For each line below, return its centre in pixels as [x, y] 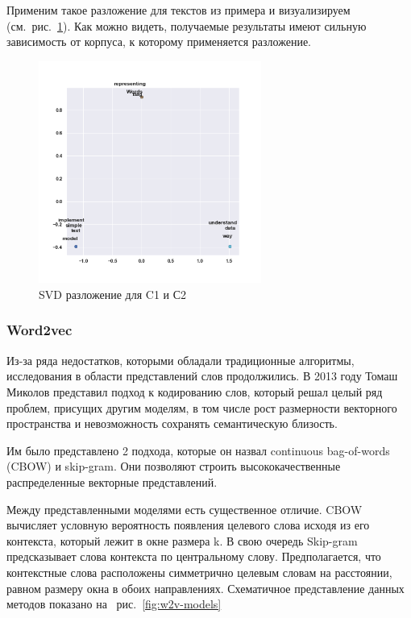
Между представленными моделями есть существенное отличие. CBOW [185, 509]
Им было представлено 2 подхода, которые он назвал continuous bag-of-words [198, 450]
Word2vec [39, 330]
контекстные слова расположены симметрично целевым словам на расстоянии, [199, 572]
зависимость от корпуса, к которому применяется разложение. [159, 41]
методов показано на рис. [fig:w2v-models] [114, 604]
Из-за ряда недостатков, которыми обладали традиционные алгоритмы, [181, 360]
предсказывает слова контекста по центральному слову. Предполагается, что [194, 556]
